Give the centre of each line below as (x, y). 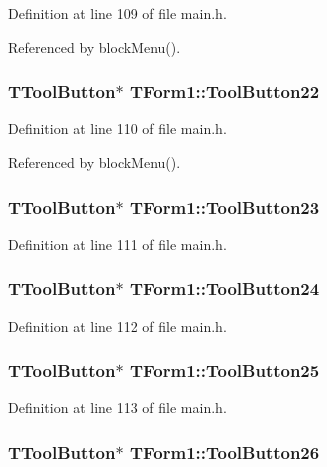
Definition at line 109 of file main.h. (117, 13)
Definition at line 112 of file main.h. (117, 325)
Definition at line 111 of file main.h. (117, 243)
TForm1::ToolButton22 (224, 91)
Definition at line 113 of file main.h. (117, 407)
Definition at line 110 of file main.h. (117, 128)
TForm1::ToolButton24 (224, 288)
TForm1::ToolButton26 (224, 451)
